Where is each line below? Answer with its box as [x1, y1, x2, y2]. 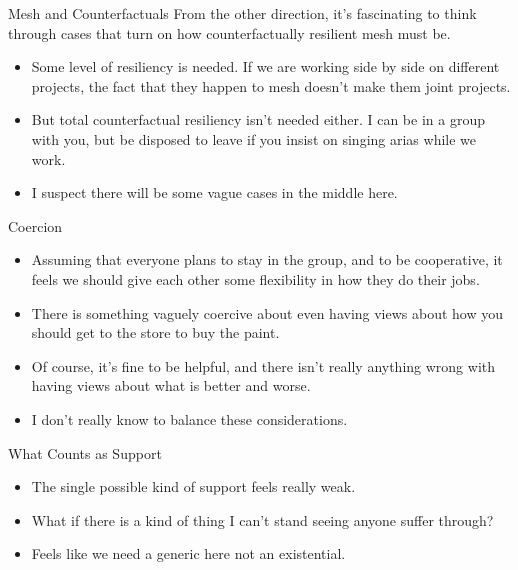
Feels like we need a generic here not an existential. [31, 543, 346, 564]
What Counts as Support [8, 442, 162, 463]
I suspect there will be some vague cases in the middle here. [31, 182, 398, 203]
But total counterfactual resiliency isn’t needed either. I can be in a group [31, 109, 485, 130]
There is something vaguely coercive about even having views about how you [31, 302, 504, 323]
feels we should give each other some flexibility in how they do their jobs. [31, 268, 480, 289]
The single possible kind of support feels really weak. [31, 476, 356, 497]
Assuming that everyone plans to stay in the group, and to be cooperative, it [31, 249, 503, 270]
